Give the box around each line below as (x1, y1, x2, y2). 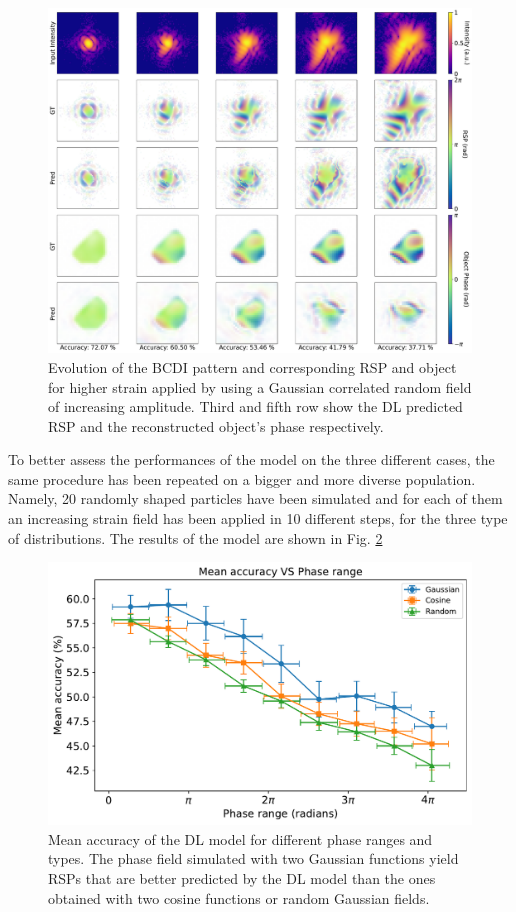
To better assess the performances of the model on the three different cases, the (8, 449, 495, 470)
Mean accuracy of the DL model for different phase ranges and (48, 828, 433, 849)
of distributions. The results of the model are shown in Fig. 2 (8, 527, 383, 548)
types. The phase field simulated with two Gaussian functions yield (48, 848, 459, 869)
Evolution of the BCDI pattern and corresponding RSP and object (48, 356, 457, 377)
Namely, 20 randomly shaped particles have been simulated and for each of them (8, 488, 503, 509)
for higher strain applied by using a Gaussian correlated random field (48, 376, 472, 397)
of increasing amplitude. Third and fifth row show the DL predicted (48, 396, 463, 417)
